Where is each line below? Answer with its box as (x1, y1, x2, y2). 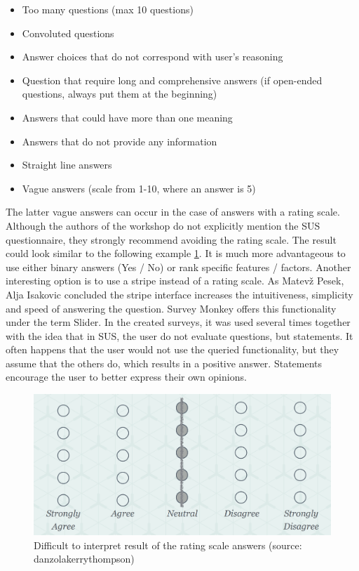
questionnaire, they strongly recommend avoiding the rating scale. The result (6, 232, 337, 247)
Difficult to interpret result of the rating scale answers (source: (34, 537, 302, 552)
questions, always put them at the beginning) (22, 86, 217, 101)
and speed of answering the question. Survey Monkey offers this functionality (6, 301, 337, 315)
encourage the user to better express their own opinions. (6, 369, 247, 384)
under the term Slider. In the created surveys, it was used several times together (6, 315, 351, 329)
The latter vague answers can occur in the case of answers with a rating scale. (6, 204, 340, 219)
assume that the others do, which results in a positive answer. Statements (6, 355, 323, 370)
